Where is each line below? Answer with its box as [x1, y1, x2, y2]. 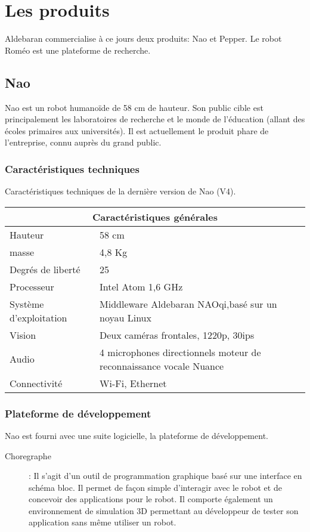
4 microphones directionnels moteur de [100, 345, 261, 359]
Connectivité [10, 376, 63, 390]
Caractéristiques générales [92, 209, 218, 224]
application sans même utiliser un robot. [29, 516, 176, 528]
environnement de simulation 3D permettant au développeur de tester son [29, 504, 299, 516]
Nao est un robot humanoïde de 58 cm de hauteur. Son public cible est [5, 101, 263, 113]
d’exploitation [10, 310, 67, 324]
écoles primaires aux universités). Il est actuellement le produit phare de [5, 124, 269, 137]
